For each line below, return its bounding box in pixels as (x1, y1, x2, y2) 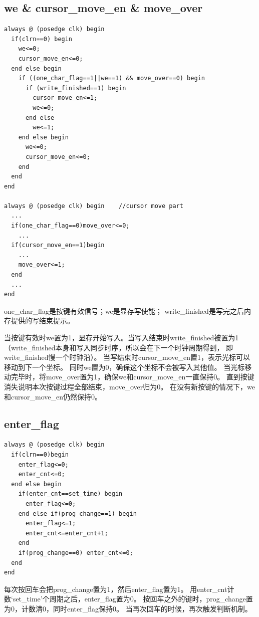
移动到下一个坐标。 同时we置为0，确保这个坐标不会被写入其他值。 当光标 (4, 361, 245, 372)
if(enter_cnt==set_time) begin (18, 490, 123, 498)
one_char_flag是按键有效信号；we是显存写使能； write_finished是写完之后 (4, 305, 244, 316)
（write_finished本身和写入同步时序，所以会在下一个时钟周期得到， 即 (4, 342, 233, 352)
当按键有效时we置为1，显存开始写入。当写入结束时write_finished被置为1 (4, 332, 239, 343)
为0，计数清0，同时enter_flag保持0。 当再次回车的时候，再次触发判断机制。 (4, 603, 252, 613)
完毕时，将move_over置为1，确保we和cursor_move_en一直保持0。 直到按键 (11, 371, 254, 382)
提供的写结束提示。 (11, 315, 74, 326)
